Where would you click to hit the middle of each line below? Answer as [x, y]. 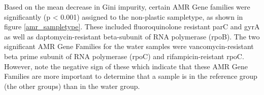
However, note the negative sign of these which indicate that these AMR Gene [126, 66]
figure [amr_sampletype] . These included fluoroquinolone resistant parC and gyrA [132, 27]
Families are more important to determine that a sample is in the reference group [131, 76]
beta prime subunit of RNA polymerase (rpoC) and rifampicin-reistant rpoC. [124, 56]
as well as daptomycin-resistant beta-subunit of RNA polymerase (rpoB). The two [132, 36]
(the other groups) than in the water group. [72, 86]
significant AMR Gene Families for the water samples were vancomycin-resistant [129, 46]
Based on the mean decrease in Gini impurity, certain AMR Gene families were [127, 7]
